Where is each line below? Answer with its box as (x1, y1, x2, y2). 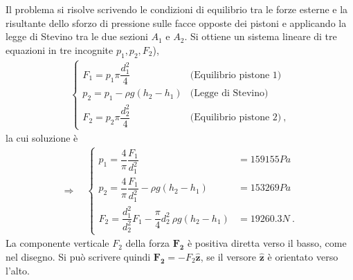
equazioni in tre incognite (6, 42, 114, 57)
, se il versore (200, 250, 257, 264)
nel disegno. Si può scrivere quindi (6, 250, 151, 264)
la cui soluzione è (6, 131, 78, 145)
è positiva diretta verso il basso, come (187, 236, 347, 250)
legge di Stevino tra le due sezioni (6, 29, 148, 44)
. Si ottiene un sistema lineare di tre (184, 29, 337, 44)
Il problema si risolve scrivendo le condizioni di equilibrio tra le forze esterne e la (6, 2, 348, 16)
